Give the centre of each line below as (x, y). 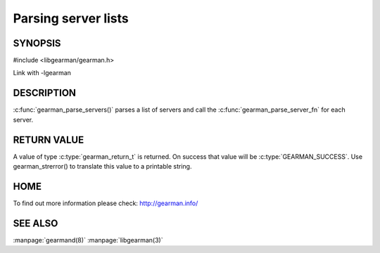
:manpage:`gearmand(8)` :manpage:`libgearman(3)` (88, 240)
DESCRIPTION (45, 93)
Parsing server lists (71, 18)
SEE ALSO (36, 223)
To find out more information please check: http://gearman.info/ (106, 203)
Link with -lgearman (42, 73)
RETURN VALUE (49, 140)
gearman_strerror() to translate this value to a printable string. (102, 167)
